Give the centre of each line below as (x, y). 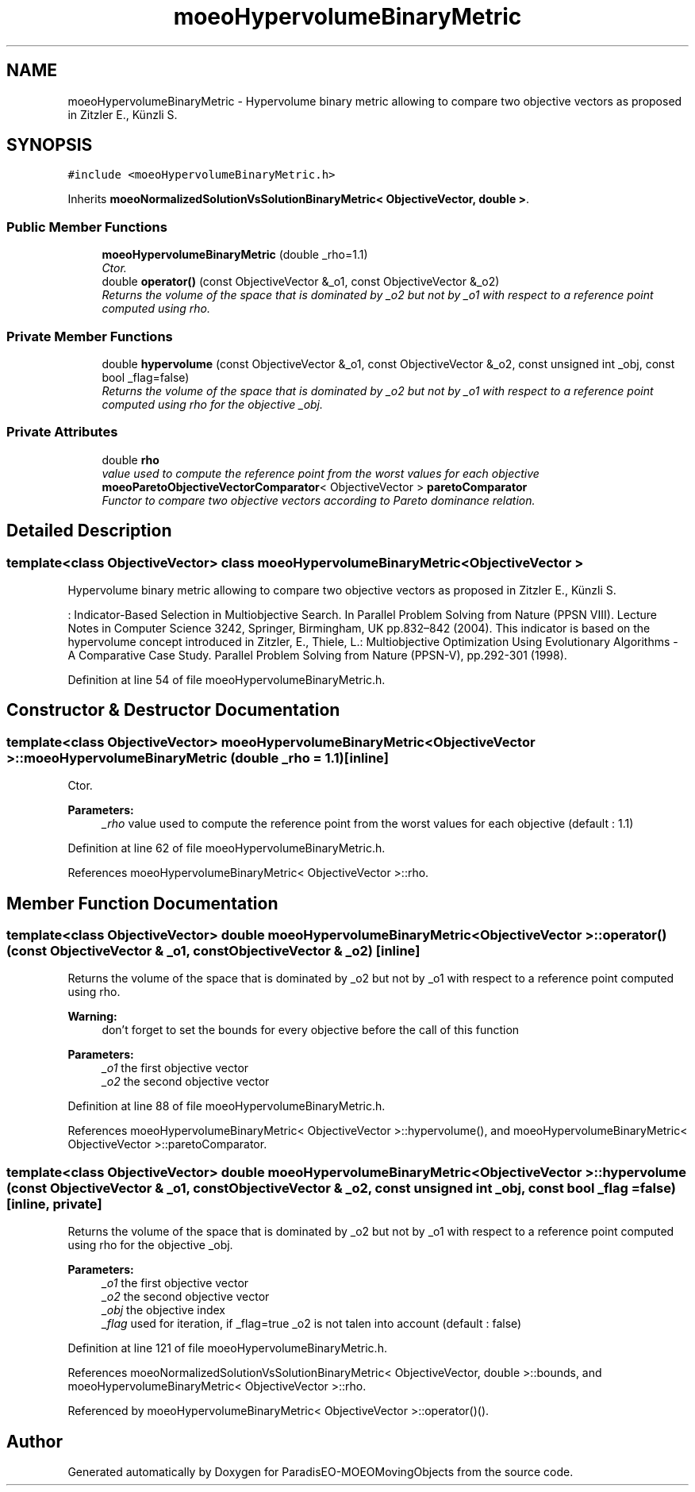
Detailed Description (89, 531)
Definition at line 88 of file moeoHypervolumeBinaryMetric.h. (227, 1106)
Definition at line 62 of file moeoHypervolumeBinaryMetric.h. (227, 848)
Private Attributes (62, 432)
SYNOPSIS (50, 145)
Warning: (92, 1017)
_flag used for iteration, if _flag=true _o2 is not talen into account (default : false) (312, 1324)
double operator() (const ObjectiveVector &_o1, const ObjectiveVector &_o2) (301, 282)
